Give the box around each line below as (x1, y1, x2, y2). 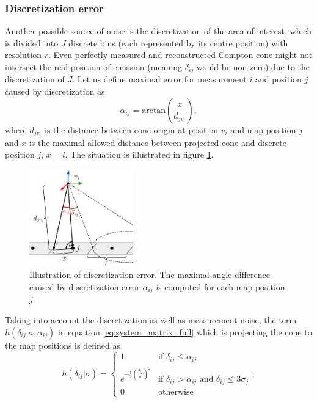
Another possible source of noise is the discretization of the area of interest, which (5, 24, 312, 37)
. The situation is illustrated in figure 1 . (65, 148, 214, 161)
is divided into (5, 36, 59, 49)
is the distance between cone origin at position (44, 123, 219, 136)
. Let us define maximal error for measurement (72, 73, 247, 86)
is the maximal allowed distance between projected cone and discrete (29, 136, 286, 148)
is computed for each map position (156, 280, 285, 293)
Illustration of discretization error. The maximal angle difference (29, 268, 270, 281)
